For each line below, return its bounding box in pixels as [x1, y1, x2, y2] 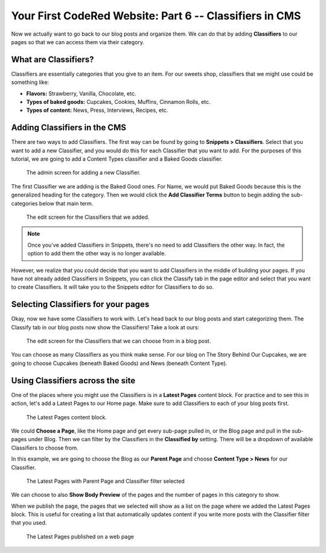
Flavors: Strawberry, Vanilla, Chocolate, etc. [26, 89, 136, 97]
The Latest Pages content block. [26, 413, 107, 421]
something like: [11, 79, 50, 86]
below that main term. [39, 199, 94, 207]
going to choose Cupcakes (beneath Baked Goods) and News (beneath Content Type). [11, 360, 228, 367]
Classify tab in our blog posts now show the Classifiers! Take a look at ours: [11, 323, 199, 331]
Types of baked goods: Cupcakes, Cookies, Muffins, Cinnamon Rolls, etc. [26, 99, 211, 106]
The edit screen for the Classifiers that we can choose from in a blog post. [26, 337, 211, 344]
